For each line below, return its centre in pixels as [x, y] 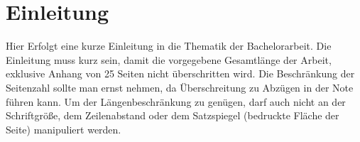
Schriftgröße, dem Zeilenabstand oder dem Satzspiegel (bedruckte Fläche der [173, 115]
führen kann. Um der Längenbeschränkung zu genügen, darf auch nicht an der [176, 101]
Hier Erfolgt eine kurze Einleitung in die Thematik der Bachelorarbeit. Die [169, 46]
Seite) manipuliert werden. [64, 129]
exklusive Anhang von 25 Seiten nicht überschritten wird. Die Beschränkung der [180, 73]
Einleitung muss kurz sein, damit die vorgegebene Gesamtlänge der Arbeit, [169, 59]
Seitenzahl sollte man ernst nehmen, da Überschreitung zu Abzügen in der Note [180, 87]
